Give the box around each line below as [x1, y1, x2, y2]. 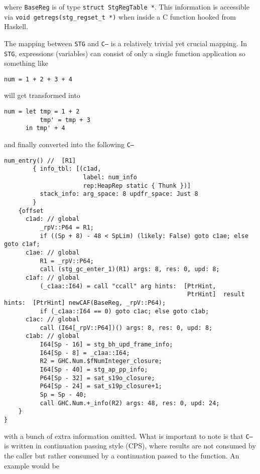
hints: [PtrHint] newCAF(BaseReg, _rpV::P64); [4, 299, 166, 306]
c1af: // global [25, 274, 80, 281]
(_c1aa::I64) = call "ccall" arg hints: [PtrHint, [40, 282, 216, 290]
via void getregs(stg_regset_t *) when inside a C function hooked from [4, 11, 236, 22]
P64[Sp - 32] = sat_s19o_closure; [40, 374, 155, 382]
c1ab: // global [25, 332, 80, 340]
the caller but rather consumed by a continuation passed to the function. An [4, 450, 239, 460]
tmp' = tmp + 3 [40, 116, 90, 124]
